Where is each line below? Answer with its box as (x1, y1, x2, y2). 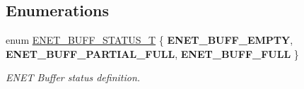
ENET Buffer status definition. (6, 70, 141, 85)
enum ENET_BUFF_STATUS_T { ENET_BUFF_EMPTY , (6, 32, 293, 47)
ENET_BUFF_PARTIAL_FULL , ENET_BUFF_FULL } (6, 46, 299, 61)
